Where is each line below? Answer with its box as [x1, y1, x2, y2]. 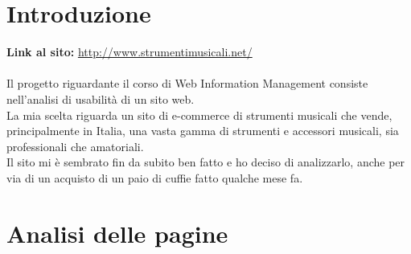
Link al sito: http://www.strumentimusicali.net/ [6, 43, 253, 60]
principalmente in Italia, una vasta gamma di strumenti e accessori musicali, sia [6, 122, 399, 139]
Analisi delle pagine [6, 216, 228, 249]
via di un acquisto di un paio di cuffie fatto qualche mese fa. [6, 169, 303, 186]
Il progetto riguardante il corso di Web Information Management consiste [6, 75, 368, 92]
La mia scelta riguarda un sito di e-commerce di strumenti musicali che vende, [6, 106, 393, 123]
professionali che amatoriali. [6, 137, 144, 154]
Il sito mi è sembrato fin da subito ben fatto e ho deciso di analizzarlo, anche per [6, 154, 405, 170]
